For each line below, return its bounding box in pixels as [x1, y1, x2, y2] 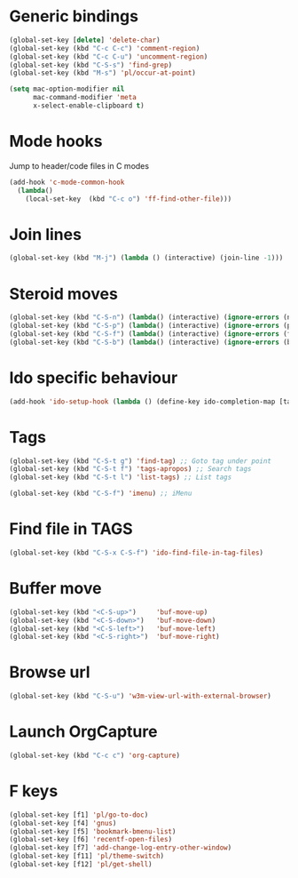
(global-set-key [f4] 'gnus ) [9, 818, 117, 827]
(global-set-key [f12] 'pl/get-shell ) [9, 860, 153, 869]
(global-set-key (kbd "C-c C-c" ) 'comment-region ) [9, 44, 200, 52]
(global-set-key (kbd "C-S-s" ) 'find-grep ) [9, 60, 173, 69]
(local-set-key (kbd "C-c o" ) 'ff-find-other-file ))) [25, 194, 232, 204]
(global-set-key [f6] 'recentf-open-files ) [9, 835, 173, 844]
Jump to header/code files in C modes [9, 160, 149, 171]
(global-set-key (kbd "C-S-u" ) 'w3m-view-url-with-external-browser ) [9, 691, 272, 701]
